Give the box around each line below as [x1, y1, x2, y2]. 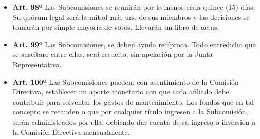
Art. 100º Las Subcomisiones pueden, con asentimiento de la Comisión [12, 76, 239, 87]
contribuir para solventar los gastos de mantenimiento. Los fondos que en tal [12, 96, 254, 107]
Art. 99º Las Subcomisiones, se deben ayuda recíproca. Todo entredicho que [12, 38, 256, 49]
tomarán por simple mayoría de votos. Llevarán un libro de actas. [12, 22, 219, 32]
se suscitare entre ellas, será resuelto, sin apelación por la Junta [12, 49, 213, 59]
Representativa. [12, 58, 62, 69]
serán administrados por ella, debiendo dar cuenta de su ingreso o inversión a [12, 116, 256, 127]
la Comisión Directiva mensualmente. [12, 126, 130, 137]
